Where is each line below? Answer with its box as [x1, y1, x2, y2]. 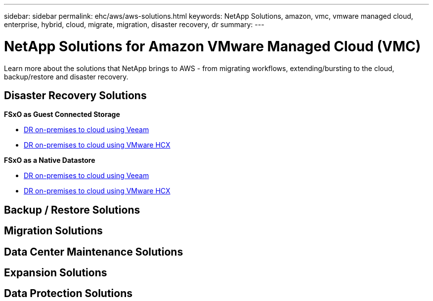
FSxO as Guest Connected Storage [4, 110, 120, 119]
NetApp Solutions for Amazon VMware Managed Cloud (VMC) [4, 38, 421, 55]
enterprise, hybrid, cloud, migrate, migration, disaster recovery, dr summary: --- [4, 20, 264, 29]
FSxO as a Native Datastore [4, 156, 95, 165]
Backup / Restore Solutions [4, 203, 140, 216]
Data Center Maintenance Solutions [4, 245, 183, 258]
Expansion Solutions [4, 266, 107, 279]
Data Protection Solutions [4, 287, 132, 300]
